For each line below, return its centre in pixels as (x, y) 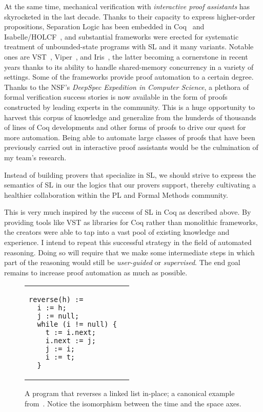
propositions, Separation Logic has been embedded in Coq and (104, 26)
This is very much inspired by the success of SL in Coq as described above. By (128, 212)
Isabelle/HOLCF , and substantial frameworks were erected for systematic (122, 36)
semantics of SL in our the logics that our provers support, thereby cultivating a (130, 185)
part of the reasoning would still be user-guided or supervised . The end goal (122, 262)
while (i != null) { (77, 324)
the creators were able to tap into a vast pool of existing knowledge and (117, 232)
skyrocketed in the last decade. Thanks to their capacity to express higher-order (130, 16)
